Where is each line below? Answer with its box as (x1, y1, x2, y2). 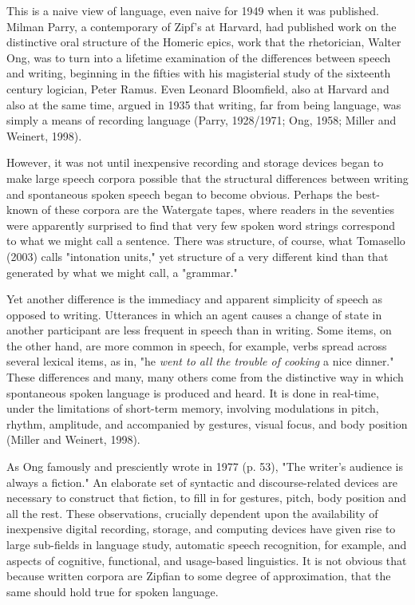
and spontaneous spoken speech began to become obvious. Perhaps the (6, 185, 353, 202)
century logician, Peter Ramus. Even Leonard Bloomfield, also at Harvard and (6, 80, 389, 97)
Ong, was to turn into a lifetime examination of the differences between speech (6, 49, 391, 65)
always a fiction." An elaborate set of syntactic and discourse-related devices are (6, 473, 397, 490)
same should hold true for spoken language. (6, 583, 219, 599)
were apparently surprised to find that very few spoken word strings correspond (6, 216, 395, 233)
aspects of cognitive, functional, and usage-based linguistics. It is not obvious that (6, 552, 407, 568)
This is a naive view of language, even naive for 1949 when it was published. (6, 2, 379, 18)
